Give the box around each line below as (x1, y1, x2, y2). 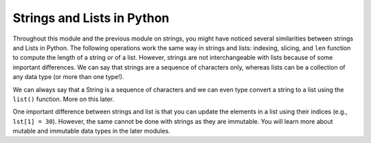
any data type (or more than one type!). (12, 73, 124, 81)
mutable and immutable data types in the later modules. (12, 127, 171, 135)
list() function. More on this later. (12, 95, 115, 103)
